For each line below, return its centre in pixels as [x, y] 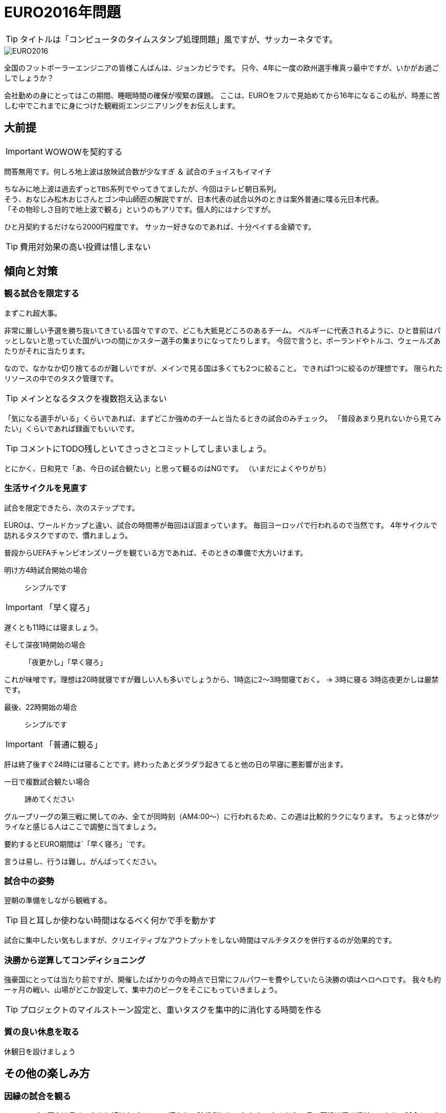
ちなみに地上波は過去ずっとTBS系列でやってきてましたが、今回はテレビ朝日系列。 [143, 189]
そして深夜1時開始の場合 [45, 644]
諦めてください [50, 799]
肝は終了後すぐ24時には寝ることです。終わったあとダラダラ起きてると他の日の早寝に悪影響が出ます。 [176, 764]
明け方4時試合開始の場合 [46, 570]
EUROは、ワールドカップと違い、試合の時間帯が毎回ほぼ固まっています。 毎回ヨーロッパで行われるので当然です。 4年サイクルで [221, 525]
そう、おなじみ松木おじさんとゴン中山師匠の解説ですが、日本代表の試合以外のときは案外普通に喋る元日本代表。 [194, 199]
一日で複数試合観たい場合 [47, 781]
